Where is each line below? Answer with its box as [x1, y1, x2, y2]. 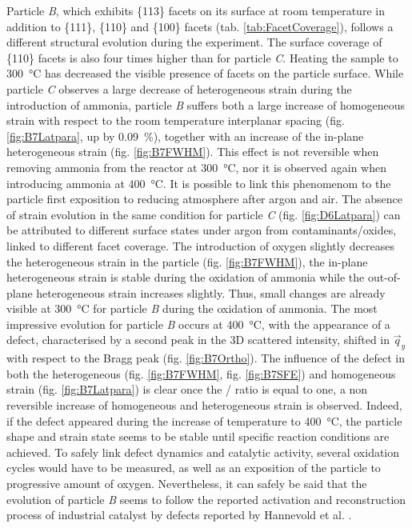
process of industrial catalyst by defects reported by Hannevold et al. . [6, 506, 352, 523]
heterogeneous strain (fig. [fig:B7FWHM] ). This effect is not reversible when [6, 143, 379, 160]
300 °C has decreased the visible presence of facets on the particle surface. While [6, 65, 404, 82]
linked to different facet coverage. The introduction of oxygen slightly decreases [6, 237, 394, 254]
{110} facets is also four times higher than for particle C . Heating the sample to [6, 49, 398, 66]
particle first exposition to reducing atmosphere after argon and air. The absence [6, 190, 402, 207]
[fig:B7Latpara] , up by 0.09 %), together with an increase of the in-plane [6, 127, 364, 144]
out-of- [367, 269, 401, 286]
